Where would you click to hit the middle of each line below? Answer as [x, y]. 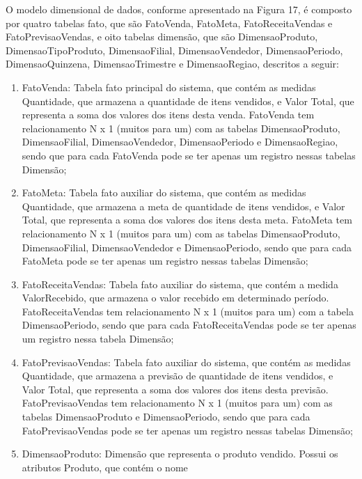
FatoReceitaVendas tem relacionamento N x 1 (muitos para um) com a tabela [188, 311]
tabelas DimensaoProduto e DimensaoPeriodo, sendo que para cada [166, 417]
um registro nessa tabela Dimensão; [98, 339]
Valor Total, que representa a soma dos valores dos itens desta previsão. [175, 389]
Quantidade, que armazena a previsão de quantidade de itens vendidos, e [178, 376]
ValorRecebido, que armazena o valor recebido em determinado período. [175, 298]
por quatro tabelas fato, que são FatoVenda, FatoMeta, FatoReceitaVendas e [169, 23]
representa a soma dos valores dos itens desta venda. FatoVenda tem [168, 115]
